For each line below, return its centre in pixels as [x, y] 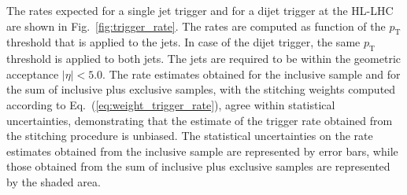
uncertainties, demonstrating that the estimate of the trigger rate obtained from [200, 120]
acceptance [33, 74]
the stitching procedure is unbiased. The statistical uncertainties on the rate [190, 136]
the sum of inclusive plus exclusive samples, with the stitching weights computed [201, 89]
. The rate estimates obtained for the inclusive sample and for [252, 74]
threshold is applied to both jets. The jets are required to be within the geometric [204, 59]
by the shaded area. [54, 181]
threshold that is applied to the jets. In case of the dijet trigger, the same [183, 42]
